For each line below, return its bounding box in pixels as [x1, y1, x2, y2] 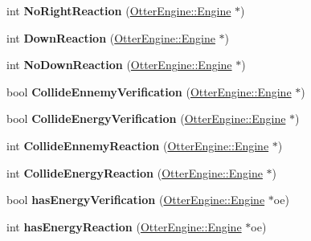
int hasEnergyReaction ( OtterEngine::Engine [6, 218, 242, 235]
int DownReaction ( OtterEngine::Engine [6, 29, 215, 46]
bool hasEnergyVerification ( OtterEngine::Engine [6, 191, 265, 208]
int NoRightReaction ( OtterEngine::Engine [6, 2, 231, 18]
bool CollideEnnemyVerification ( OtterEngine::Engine [6, 83, 292, 100]
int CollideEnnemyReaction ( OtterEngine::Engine [6, 137, 269, 153]
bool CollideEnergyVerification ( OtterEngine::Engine [6, 110, 286, 127]
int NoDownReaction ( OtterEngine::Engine [6, 56, 232, 73]
